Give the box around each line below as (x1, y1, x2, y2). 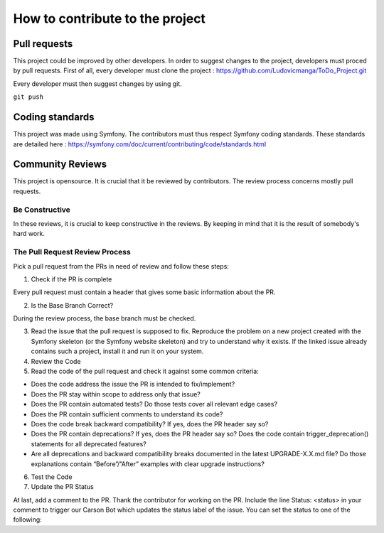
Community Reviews (13, 158, 107, 171)
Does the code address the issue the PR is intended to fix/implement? (31, 380, 235, 389)
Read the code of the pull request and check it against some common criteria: (31, 367, 259, 376)
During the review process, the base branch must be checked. (13, 314, 196, 323)
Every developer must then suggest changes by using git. (13, 79, 183, 88)
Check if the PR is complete (31, 274, 112, 284)
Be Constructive (13, 205, 71, 215)
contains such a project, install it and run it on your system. (31, 347, 204, 355)
